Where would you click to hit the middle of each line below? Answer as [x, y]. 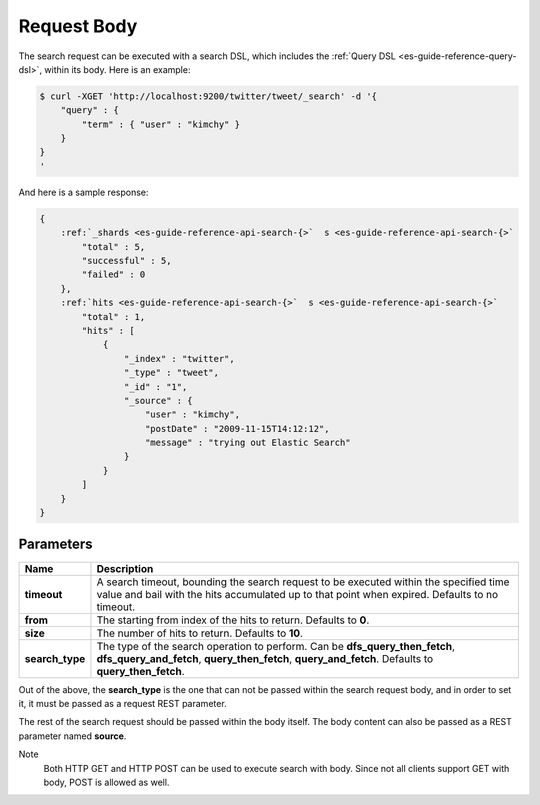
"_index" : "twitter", [179, 358]
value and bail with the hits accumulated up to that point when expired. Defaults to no [297, 594]
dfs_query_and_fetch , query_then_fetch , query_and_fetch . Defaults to [265, 658]
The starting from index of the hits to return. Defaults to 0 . [233, 620]
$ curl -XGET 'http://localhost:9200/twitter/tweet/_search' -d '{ [208, 96]
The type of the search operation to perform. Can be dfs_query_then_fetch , [275, 646]
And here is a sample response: [83, 192]
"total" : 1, [113, 316]
